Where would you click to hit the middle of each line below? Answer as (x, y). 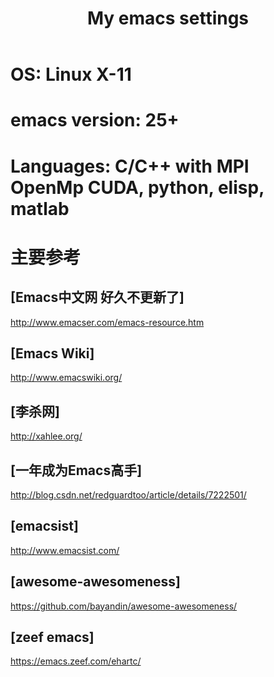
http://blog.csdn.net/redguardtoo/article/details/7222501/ (128, 495)
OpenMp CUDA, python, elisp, (137, 187)
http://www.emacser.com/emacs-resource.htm (107, 322)
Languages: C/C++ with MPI (130, 166)
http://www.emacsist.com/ (65, 550)
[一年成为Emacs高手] (76, 470)
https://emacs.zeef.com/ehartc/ (76, 661)
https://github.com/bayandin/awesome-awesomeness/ (124, 606)
